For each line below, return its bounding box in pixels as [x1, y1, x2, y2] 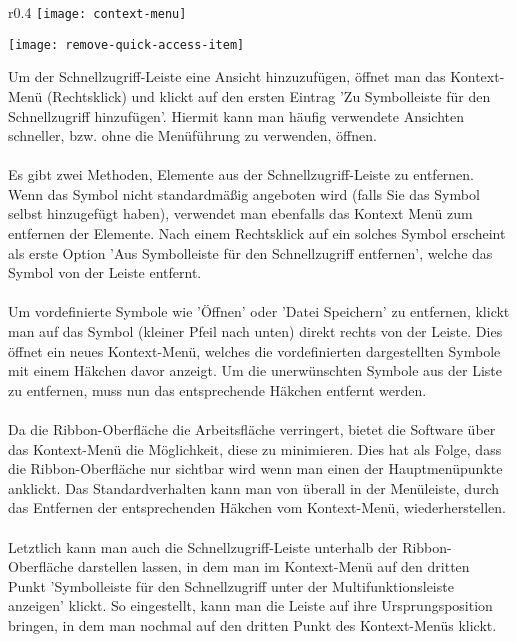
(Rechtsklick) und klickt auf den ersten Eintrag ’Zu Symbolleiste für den [46, 85, 491, 106]
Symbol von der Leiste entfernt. [8, 262, 202, 283]
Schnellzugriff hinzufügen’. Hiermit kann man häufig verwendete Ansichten [8, 105, 465, 126]
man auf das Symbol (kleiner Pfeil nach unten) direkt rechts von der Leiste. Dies [8, 321, 503, 342]
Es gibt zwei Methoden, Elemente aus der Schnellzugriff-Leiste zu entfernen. [8, 164, 475, 185]
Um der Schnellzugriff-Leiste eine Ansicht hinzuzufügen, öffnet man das [8, 66, 446, 87]
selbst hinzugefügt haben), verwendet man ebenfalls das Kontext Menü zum [8, 203, 473, 224]
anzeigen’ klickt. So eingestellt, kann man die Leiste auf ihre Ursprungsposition [8, 595, 493, 616]
